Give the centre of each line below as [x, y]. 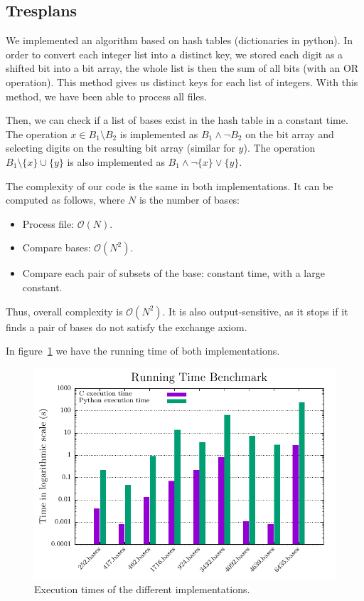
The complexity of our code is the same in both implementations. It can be [170, 185]
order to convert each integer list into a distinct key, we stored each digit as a [175, 54]
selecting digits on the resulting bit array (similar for [121, 148]
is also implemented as [116, 161]
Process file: [48, 223]
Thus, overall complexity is [64, 311]
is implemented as [159, 134]
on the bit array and [290, 134]
